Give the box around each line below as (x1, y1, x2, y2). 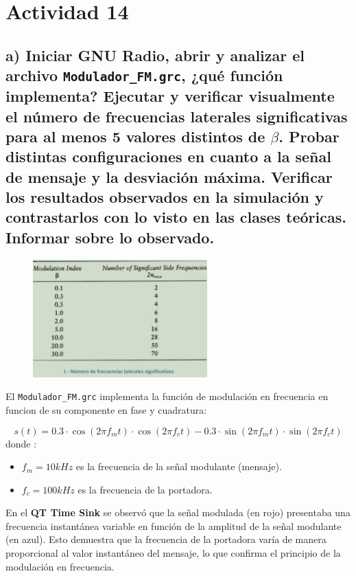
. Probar (278, 125, 340, 146)
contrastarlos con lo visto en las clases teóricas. (5, 206, 346, 228)
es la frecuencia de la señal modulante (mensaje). (75, 459, 282, 474)
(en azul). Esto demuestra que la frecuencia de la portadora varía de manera (5, 532, 327, 546)
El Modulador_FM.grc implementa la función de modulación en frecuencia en (5, 389, 329, 403)
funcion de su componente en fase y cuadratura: (5, 402, 207, 417)
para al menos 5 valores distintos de (5, 125, 265, 146)
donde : (5, 436, 37, 450)
